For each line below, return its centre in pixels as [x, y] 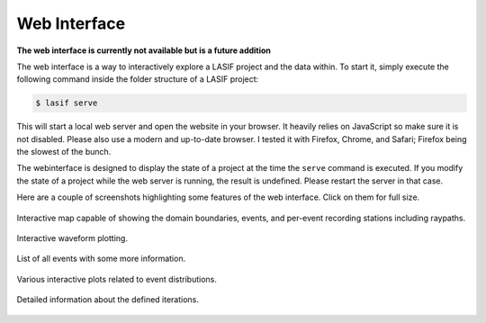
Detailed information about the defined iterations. [108, 300]
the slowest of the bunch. [64, 152]
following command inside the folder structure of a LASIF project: [138, 79]
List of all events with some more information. [101, 259]
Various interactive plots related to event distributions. [117, 279]
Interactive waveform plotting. [72, 238]
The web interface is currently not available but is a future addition [144, 50]
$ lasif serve [67, 103]
